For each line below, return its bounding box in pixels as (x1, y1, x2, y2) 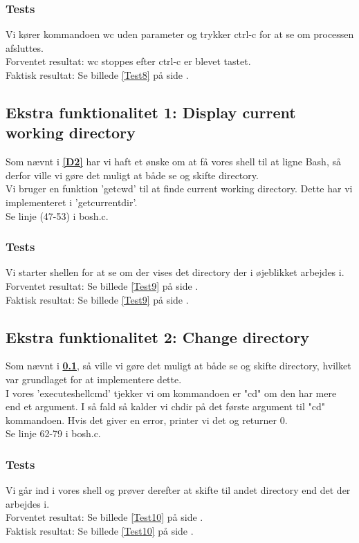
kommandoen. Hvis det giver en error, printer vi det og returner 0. (6, 412, 288, 427)
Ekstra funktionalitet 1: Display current (6, 101, 296, 122)
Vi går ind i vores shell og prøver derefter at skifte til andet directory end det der (6, 483, 351, 497)
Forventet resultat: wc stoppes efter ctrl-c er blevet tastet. (6, 54, 251, 68)
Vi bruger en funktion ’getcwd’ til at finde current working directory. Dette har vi (6, 181, 353, 196)
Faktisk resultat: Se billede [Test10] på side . (6, 523, 194, 537)
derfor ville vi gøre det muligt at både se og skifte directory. (6, 167, 259, 182)
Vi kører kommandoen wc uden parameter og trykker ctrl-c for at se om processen (6, 27, 354, 42)
